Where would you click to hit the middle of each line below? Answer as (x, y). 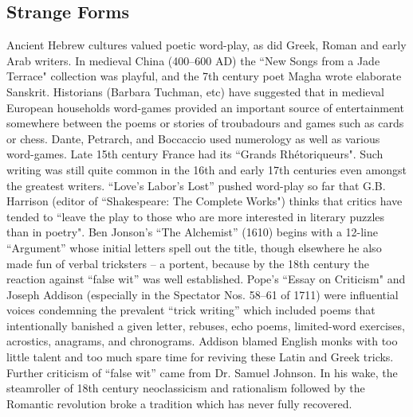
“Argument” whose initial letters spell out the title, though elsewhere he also (194, 247)
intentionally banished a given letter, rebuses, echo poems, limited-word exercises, (206, 325)
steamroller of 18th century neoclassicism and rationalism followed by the (186, 388)
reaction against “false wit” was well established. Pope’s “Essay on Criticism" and (206, 279)
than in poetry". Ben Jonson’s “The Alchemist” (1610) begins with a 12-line (193, 232)
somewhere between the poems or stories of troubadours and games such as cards (205, 123)
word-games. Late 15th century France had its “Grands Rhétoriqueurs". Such (195, 154)
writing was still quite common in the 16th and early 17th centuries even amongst (207, 169)
